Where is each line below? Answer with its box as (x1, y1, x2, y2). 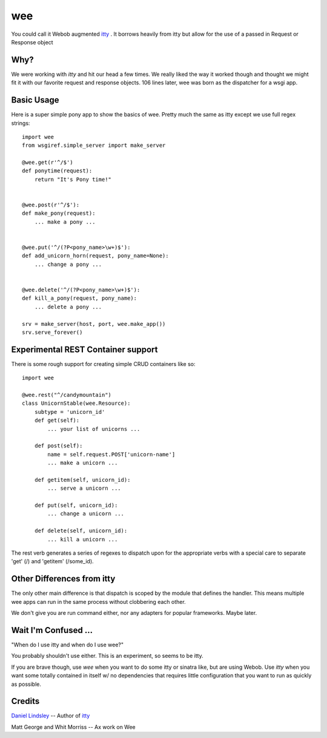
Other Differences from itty (11, 574, 116, 584)
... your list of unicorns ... (47, 425, 140, 432)
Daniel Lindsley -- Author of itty (11, 712, 90, 719)
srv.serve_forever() (22, 328, 83, 336)
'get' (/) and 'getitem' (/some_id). (11, 558, 94, 565)
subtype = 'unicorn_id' (34, 408, 105, 415)
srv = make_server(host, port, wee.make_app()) (22, 320, 166, 327)
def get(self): (34, 417, 80, 424)
